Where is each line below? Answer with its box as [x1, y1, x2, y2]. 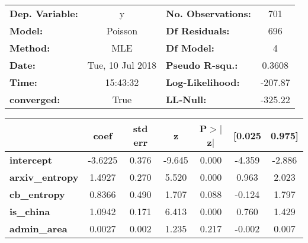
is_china [9, 204, 50, 218]
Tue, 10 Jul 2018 [87, 58, 157, 72]
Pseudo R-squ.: [166, 58, 238, 72]
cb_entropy [9, 187, 65, 201]
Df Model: [166, 41, 214, 55]
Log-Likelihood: [166, 75, 240, 89]
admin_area [9, 222, 68, 235]
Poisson [106, 24, 138, 37]
